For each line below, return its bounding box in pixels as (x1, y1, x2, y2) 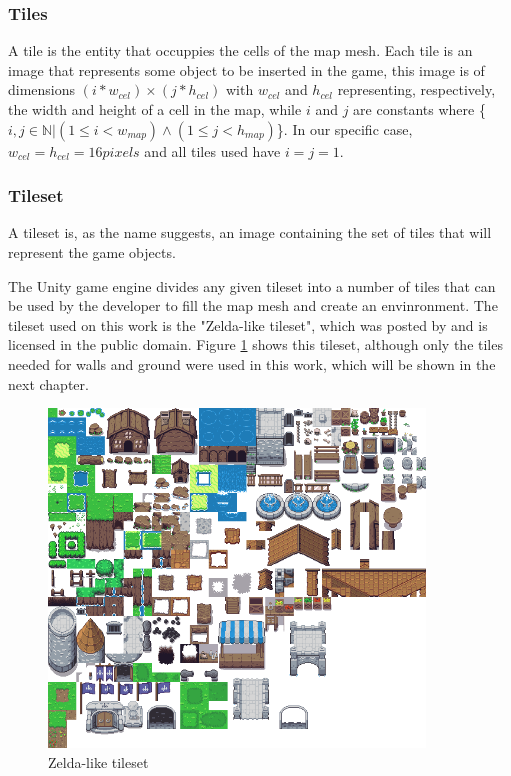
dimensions (8, 79, 76, 100)
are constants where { (353, 99, 486, 119)
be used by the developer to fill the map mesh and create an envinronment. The (8, 295, 498, 316)
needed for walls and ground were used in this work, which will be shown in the (8, 353, 496, 374)
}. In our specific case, (276, 118, 413, 139)
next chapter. (8, 373, 89, 394)
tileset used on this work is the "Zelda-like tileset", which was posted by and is (8, 314, 488, 335)
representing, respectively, (337, 79, 496, 100)
